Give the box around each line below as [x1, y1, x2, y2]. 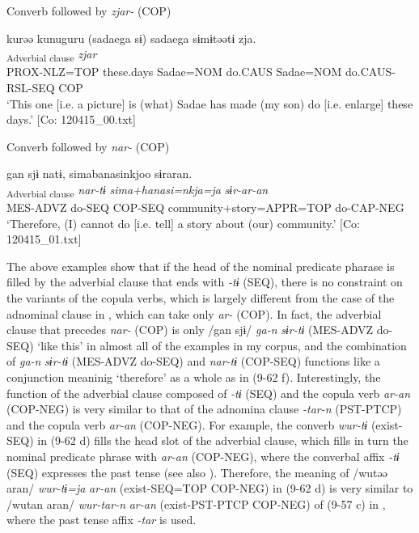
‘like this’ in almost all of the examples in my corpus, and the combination [37, 336, 407, 353]
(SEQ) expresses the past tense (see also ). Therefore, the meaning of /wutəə [6, 463, 387, 480]
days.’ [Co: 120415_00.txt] [6, 111, 136, 128]
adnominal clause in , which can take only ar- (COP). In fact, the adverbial [6, 305, 382, 322]
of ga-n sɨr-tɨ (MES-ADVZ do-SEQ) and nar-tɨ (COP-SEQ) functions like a [6, 353, 380, 370]
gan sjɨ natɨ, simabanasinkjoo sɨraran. [6, 165, 193, 182]
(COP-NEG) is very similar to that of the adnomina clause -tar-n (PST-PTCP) [6, 400, 402, 417]
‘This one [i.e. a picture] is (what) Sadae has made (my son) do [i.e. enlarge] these [6, 95, 413, 112]
